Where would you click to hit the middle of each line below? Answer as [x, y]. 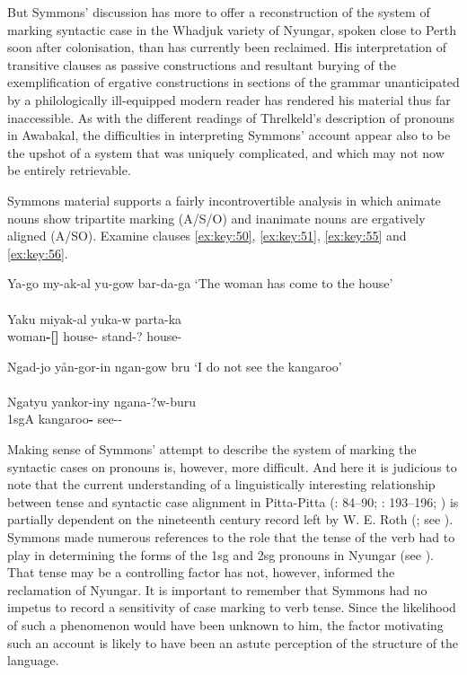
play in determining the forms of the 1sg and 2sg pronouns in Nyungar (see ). [221, 554]
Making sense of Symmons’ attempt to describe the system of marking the [212, 449]
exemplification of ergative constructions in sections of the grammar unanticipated [233, 82]
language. [33, 660]
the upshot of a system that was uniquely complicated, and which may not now [226, 152]
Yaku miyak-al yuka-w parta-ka [95, 318]
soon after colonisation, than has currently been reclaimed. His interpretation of [227, 47]
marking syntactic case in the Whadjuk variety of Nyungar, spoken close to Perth [232, 29]
